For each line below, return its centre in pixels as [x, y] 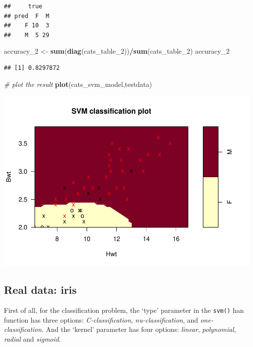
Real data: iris [40, 290]
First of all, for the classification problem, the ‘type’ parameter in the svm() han [124, 310]
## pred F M [27, 16]
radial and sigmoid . [32, 338]
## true [23, 6]
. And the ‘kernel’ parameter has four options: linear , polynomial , [139, 329]
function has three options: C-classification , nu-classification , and [101, 319]
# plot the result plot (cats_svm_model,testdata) [78, 84]
